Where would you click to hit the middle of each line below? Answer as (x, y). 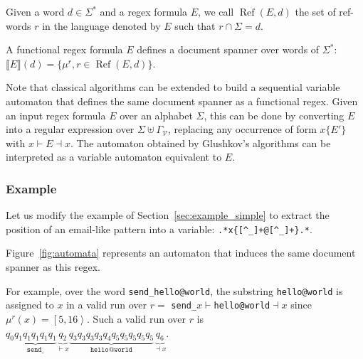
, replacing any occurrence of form (242, 129)
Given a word (35, 11)
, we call (216, 11)
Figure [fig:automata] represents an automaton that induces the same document (181, 253)
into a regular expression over (70, 129)
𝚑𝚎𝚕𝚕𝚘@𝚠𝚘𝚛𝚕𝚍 (111, 350)
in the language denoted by (101, 25)
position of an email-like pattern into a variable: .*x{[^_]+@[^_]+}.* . (159, 229)
